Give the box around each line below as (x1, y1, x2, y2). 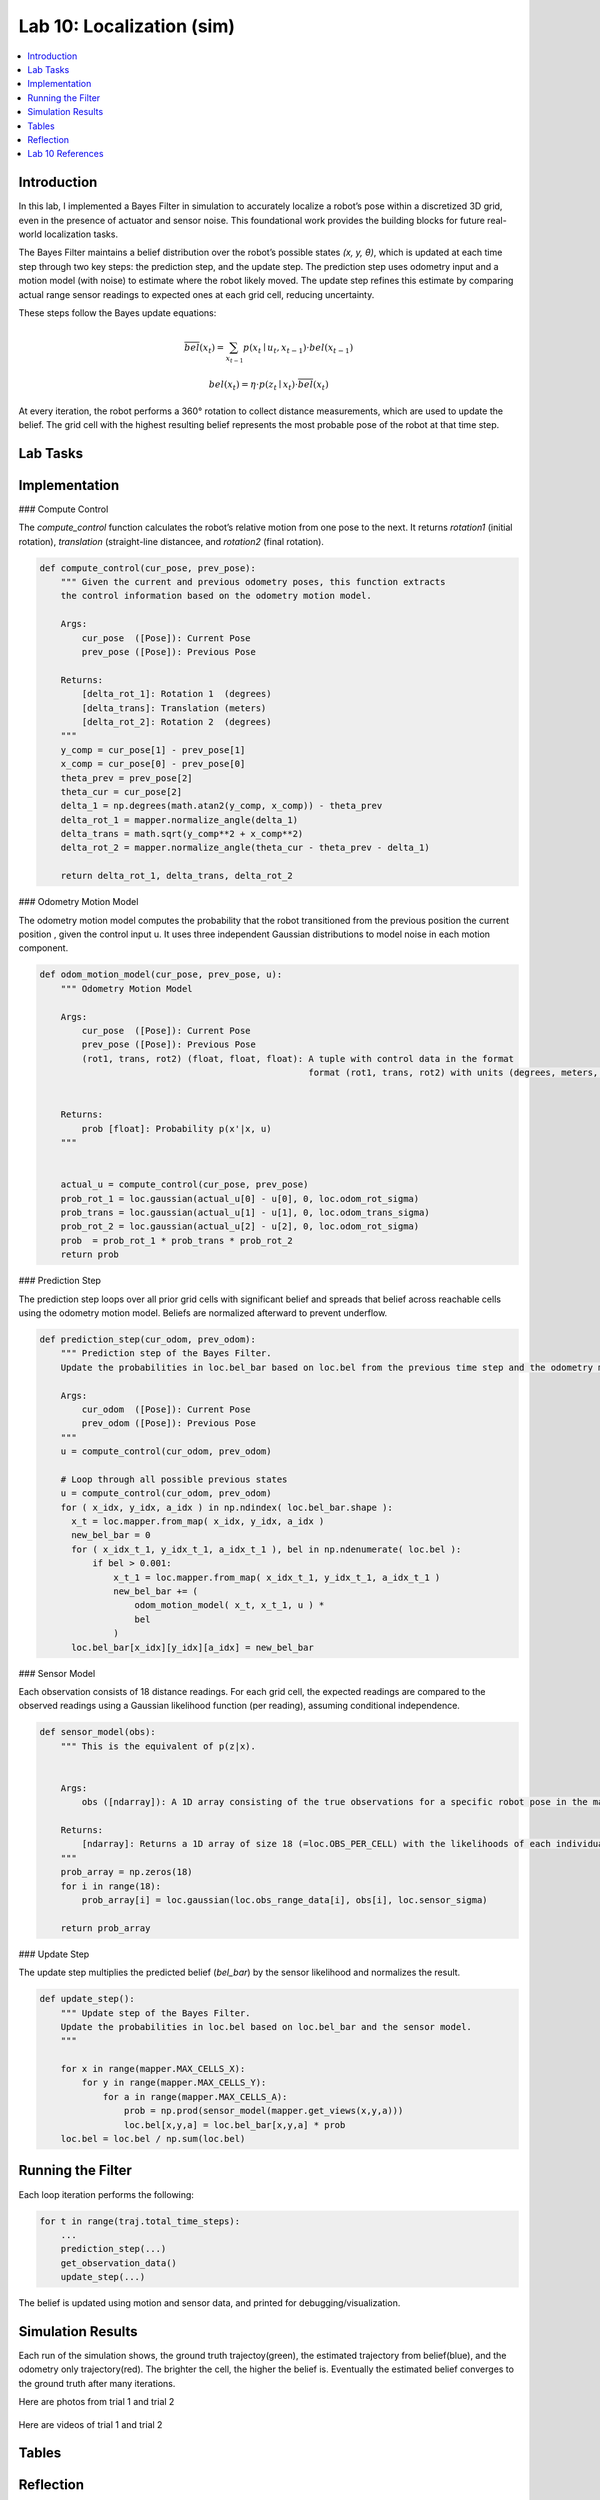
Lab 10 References (27, 148, 104, 160)
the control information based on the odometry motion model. (60, 590, 372, 602)
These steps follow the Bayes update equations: (18, 306, 217, 319)
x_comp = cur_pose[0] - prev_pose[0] (60, 758, 246, 770)
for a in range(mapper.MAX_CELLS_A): (102, 2091, 288, 2102)
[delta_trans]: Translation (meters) (81, 702, 267, 714)
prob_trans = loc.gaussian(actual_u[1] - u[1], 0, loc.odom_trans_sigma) (60, 1207, 430, 1219)
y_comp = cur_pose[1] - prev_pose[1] (60, 744, 246, 755)
